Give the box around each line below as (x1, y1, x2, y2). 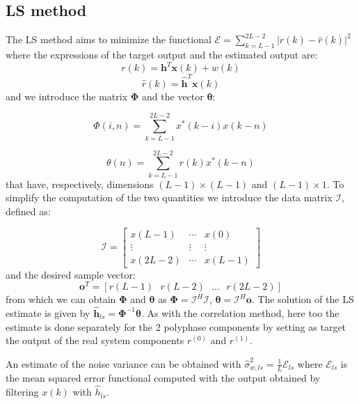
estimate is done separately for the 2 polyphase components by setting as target (6, 319, 346, 334)
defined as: (6, 203, 51, 218)
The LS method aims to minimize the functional (6, 32, 212, 47)
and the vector (142, 88, 204, 103)
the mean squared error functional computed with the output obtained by (6, 371, 321, 385)
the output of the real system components (6, 333, 184, 348)
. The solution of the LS (251, 292, 354, 306)
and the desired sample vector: (6, 267, 136, 281)
